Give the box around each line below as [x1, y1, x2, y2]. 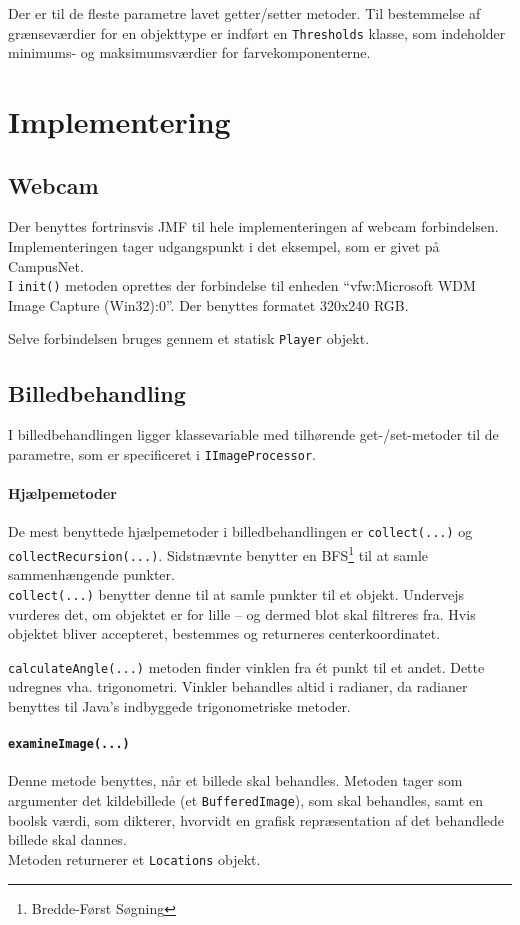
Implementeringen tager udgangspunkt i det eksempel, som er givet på [8, 236, 440, 257]
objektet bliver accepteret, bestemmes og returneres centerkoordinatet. [8, 623, 441, 644]
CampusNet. [8, 255, 84, 276]
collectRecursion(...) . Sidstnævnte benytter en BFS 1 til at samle [8, 542, 429, 565]
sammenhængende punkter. [8, 564, 175, 585]
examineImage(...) [8, 737, 130, 752]
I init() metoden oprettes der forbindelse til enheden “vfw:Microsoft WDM [8, 275, 476, 296]
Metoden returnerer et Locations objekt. [8, 848, 261, 869]
